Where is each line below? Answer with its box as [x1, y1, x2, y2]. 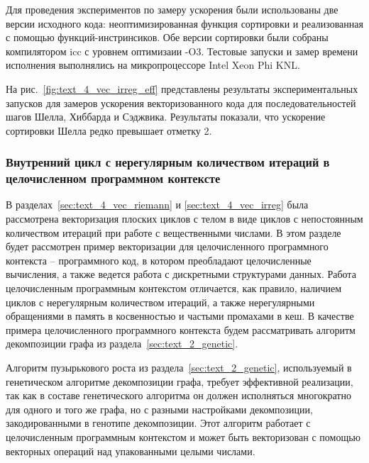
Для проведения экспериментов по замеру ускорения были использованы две [6, 2, 338, 16]
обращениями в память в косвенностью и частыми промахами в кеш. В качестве [6, 308, 354, 323]
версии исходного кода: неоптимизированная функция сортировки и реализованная [6, 16, 363, 30]
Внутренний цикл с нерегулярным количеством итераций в [6, 153, 330, 171]
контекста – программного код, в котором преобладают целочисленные [6, 252, 312, 267]
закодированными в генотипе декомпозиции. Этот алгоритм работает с [6, 415, 311, 430]
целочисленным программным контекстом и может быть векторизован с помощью [6, 429, 360, 444]
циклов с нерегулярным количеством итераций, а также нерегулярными [6, 294, 315, 309]
